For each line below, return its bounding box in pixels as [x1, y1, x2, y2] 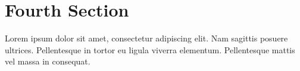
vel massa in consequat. [5, 55, 90, 67]
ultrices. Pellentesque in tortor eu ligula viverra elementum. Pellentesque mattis [5, 43, 295, 56]
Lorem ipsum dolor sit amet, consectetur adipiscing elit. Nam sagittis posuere [5, 32, 288, 44]
